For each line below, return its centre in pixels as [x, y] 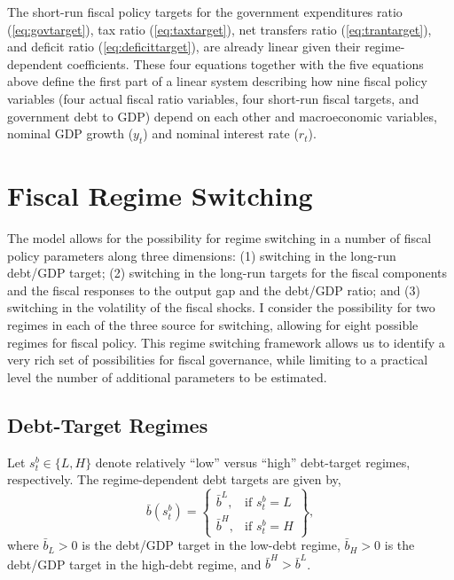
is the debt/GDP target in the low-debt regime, [211, 545]
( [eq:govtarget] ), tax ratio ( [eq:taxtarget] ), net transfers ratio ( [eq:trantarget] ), [219, 29]
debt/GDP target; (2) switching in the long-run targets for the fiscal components [227, 273]
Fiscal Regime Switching [160, 196]
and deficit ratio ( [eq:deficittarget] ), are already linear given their [184, 47]
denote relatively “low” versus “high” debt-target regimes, [253, 462]
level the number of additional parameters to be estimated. [167, 376]
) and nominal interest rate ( [221, 133]
